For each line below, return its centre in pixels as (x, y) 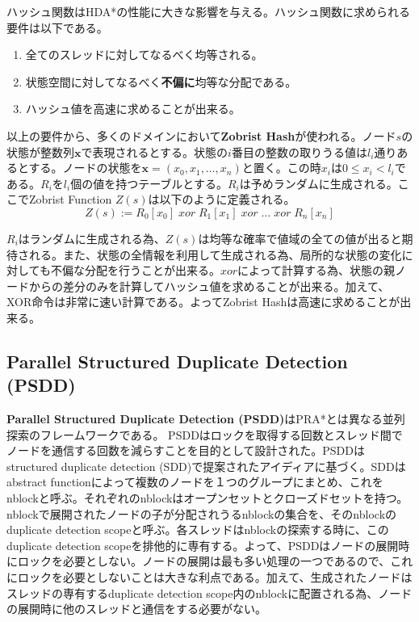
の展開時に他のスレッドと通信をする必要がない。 (136, 609)
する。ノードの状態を (85, 168)
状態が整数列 (40, 151)
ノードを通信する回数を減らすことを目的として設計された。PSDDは (186, 450)
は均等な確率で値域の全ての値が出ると (300, 238)
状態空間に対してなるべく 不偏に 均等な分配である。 (161, 81)
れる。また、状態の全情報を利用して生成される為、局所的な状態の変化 (215, 254)
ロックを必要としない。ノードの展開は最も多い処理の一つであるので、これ (215, 561)
